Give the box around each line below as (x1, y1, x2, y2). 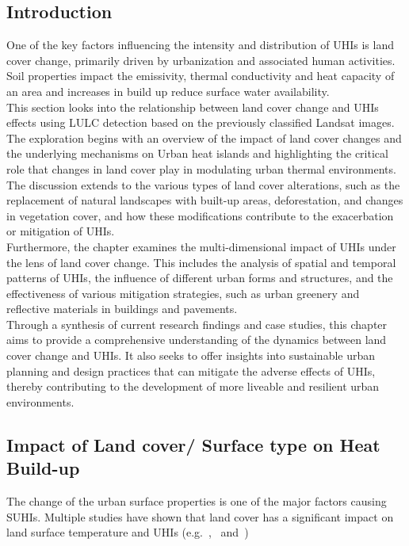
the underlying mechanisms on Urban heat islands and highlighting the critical (6, 145, 388, 162)
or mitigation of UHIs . (6, 223, 115, 239)
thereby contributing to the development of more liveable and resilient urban (6, 378, 380, 395)
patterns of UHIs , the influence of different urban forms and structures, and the (6, 269, 393, 286)
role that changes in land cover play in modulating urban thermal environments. (6, 160, 396, 177)
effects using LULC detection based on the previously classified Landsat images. (6, 114, 395, 131)
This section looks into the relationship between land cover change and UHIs (6, 98, 379, 115)
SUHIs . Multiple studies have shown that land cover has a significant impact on (6, 508, 394, 525)
